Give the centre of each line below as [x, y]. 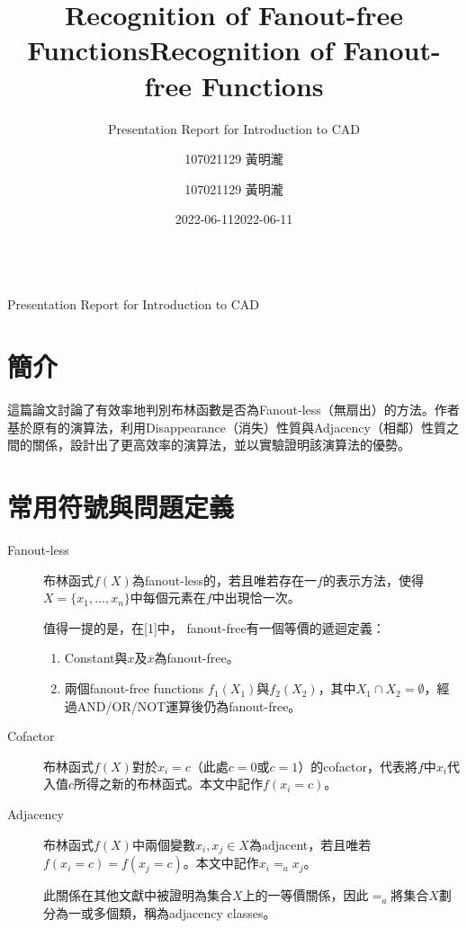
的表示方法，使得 [373, 580]
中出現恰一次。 [256, 598]
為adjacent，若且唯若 [310, 844]
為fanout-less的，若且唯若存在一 [225, 580]
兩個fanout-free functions [134, 688]
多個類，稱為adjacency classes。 [184, 912]
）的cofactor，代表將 [358, 766]
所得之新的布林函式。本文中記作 [169, 784]
